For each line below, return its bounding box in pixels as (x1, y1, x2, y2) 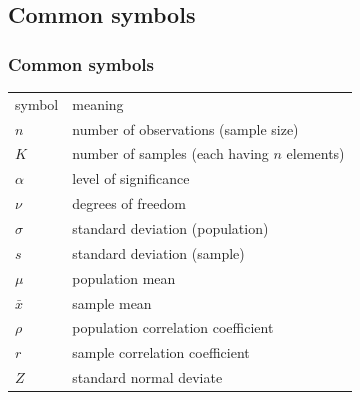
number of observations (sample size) (72, 118, 299, 139)
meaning (72, 93, 124, 114)
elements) (286, 143, 345, 164)
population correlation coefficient (72, 317, 274, 338)
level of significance (72, 168, 190, 189)
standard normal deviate (72, 367, 223, 388)
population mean (72, 267, 176, 288)
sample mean (72, 292, 152, 313)
